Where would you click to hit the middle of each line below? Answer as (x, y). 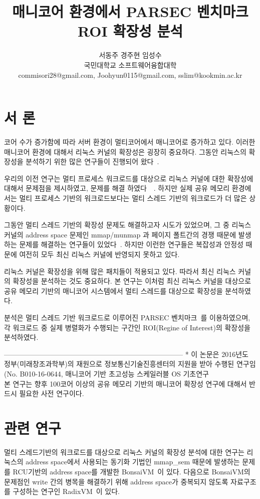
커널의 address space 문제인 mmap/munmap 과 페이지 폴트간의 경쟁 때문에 (120, 234)
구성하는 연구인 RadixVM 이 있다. (66, 491)
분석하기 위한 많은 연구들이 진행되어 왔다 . (92, 161)
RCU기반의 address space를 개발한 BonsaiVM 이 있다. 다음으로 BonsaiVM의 (132, 471)
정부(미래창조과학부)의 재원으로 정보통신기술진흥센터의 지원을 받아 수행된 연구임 (130, 364)
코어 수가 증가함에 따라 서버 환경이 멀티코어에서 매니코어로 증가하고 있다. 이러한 (130, 142)
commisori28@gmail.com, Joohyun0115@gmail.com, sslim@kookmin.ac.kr (130, 75)
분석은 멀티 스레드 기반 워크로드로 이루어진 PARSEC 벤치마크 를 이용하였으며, (127, 317)
